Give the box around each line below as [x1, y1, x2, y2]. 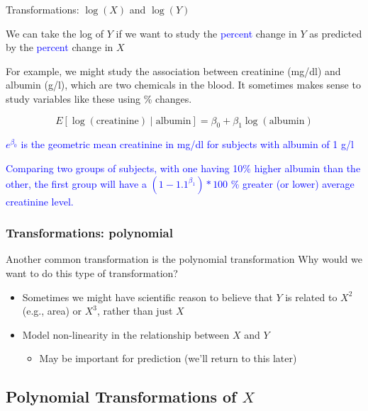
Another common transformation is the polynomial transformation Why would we [6, 252, 362, 266]
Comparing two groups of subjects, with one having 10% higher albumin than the [6, 160, 361, 175]
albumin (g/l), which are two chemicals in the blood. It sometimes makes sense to [6, 77, 361, 92]
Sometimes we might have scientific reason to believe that [22, 289, 273, 304]
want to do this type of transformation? [6, 265, 178, 280]
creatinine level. [6, 193, 74, 208]
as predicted [309, 26, 362, 40]
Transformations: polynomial [6, 224, 173, 242]
